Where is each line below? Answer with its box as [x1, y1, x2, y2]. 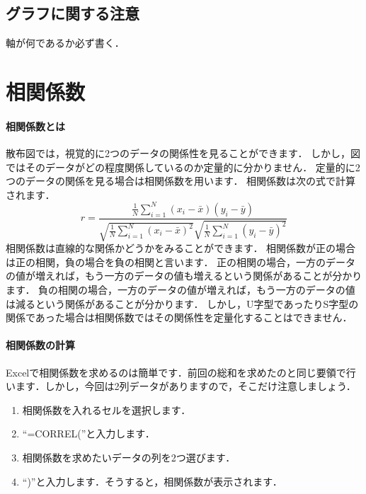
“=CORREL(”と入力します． [22, 426, 155, 441]
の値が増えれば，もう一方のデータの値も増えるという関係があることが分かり [6, 268, 362, 283]
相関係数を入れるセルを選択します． [22, 402, 191, 417]
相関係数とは [6, 118, 65, 133]
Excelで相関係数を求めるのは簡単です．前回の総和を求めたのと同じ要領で [6, 364, 346, 379]
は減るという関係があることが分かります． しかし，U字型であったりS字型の [6, 296, 359, 311]
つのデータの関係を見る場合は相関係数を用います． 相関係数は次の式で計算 [6, 173, 356, 188]
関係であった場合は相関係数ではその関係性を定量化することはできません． [6, 310, 353, 325]
